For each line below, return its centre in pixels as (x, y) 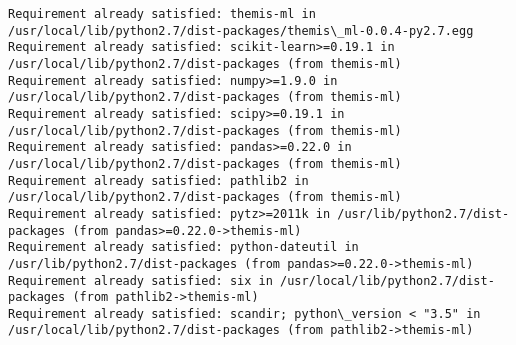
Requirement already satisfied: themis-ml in (162, 14)
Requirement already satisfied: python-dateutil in (183, 247)
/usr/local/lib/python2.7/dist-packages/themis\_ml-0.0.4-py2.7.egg (241, 30)
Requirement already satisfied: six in (140, 280)
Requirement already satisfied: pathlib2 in (158, 180)
